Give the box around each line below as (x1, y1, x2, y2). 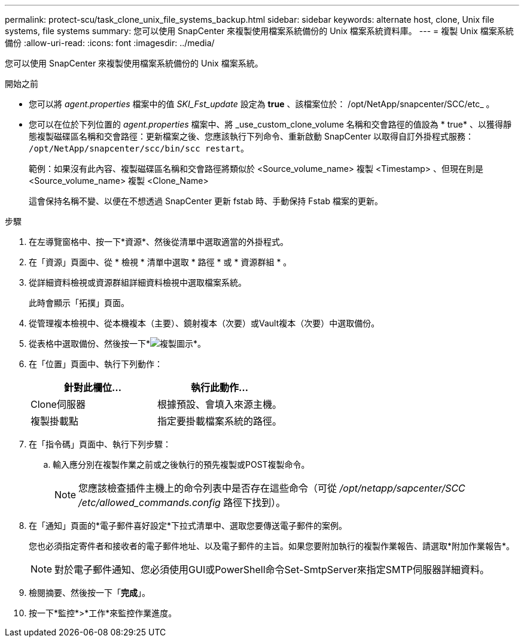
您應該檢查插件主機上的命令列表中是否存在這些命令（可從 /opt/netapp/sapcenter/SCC (78, 482, 465, 494)
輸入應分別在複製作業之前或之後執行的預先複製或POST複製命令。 (53, 459, 310, 470)
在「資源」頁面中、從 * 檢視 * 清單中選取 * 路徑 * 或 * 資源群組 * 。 (29, 257, 292, 267)
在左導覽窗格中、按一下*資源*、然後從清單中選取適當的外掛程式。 (29, 237, 289, 247)
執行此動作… (191, 381, 249, 393)
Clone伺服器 (31, 398, 86, 410)
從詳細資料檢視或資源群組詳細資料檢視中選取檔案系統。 (29, 277, 246, 287)
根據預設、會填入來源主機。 (157, 398, 282, 410)
